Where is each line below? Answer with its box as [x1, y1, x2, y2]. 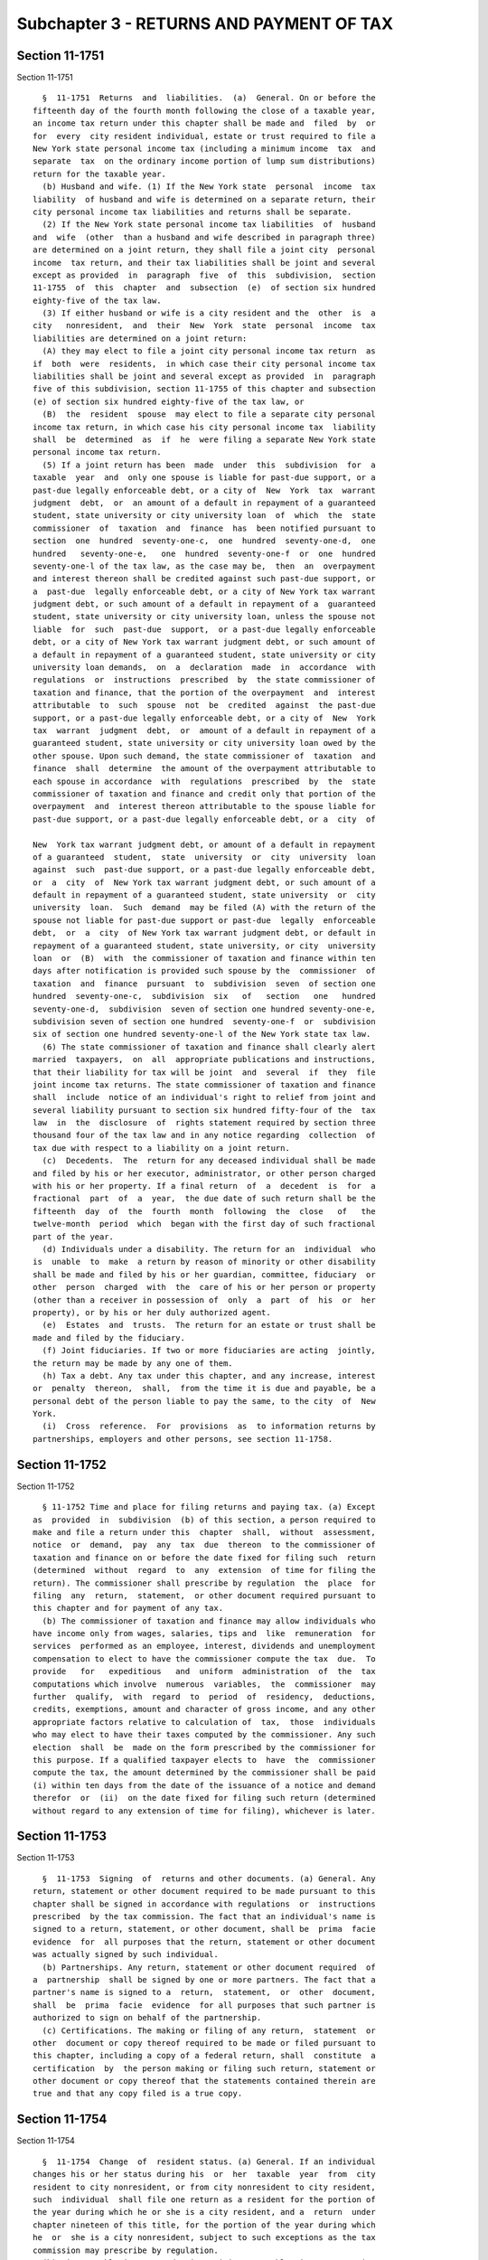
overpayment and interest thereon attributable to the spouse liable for [33, 801, 376, 812]
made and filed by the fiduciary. [33, 1332, 185, 1342]
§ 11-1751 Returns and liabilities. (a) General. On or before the [42, 93, 376, 103]
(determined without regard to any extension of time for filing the [33, 1565, 376, 1576]
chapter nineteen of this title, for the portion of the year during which [33, 2219, 376, 2230]
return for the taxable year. [33, 168, 167, 179]
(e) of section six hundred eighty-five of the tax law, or [33, 396, 305, 407]
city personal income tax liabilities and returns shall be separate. [33, 206, 352, 217]
